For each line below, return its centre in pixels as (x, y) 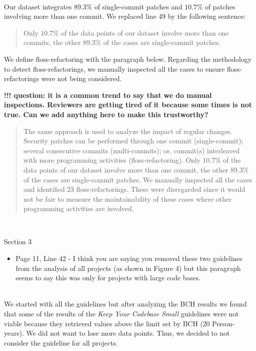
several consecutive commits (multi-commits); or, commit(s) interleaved (131, 150)
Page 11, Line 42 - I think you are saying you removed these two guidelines (129, 258)
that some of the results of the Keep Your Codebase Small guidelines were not (121, 314)
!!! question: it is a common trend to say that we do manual (108, 95)
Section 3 (18, 241)
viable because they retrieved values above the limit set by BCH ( (104, 323)
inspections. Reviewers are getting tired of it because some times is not (128, 105)
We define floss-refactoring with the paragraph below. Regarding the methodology (128, 59)
